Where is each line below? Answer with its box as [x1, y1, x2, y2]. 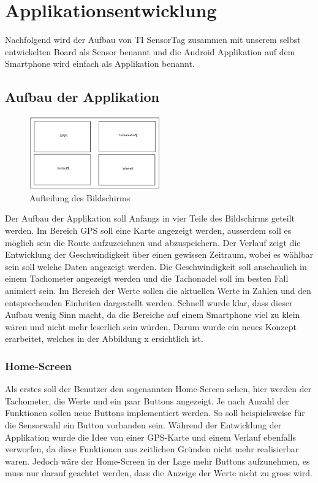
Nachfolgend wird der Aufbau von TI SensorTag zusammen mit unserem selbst [5, 33, 301, 46]
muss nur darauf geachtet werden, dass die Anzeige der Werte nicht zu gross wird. [5, 466, 312, 479]
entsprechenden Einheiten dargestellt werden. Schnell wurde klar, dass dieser [5, 296, 293, 309]
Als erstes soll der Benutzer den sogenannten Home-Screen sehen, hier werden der [5, 382, 312, 395]
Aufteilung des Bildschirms [29, 191, 131, 204]
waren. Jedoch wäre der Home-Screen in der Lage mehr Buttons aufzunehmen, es [5, 454, 310, 467]
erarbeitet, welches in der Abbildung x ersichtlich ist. [5, 332, 203, 345]
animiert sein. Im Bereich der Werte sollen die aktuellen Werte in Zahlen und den [5, 284, 311, 296]
